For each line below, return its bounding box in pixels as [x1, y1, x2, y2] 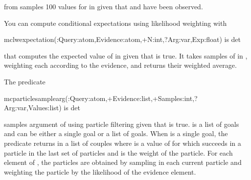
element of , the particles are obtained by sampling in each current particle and [4, 157, 242, 167]
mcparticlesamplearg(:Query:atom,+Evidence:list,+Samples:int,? [4, 93, 198, 103]
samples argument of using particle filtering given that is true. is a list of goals [4, 119, 239, 129]
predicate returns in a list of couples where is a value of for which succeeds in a [4, 138, 241, 148]
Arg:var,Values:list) [4, 102, 62, 113]
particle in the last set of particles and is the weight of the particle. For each [4, 147, 233, 158]
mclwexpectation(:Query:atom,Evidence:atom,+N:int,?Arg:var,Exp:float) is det [4, 34, 241, 44]
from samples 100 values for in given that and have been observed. [4, 1, 203, 11]
